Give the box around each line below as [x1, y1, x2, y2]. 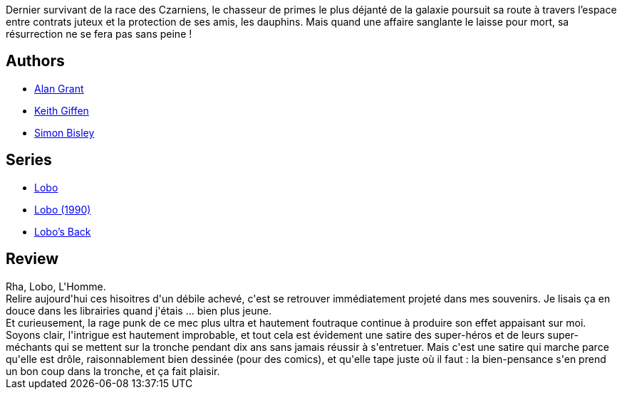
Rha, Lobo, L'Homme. [6, 280, 106, 293]
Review [6, 250, 59, 268]
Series [6, 151, 52, 169]
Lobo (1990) [34, 203, 91, 216]
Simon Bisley [34, 126, 95, 139]
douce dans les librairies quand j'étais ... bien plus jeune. [6, 304, 271, 317]
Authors [6, 52, 65, 70]
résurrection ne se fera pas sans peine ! [6, 28, 192, 40]
